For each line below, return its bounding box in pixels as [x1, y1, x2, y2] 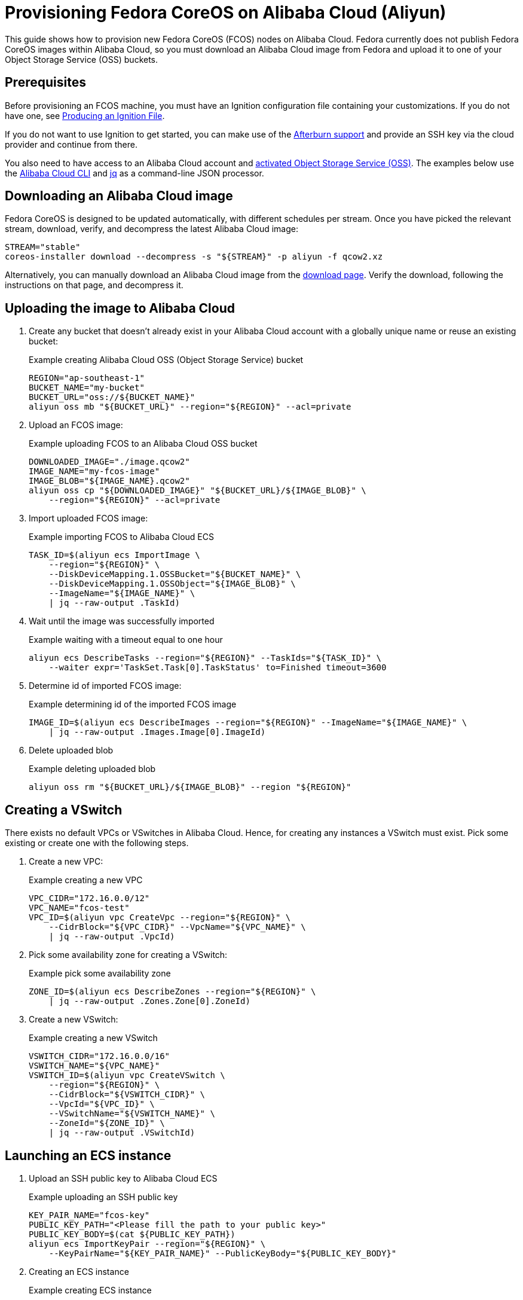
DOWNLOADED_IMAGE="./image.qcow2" [29, 457, 190, 467]
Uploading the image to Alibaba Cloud [5, 300, 235, 316]
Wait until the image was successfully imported [29, 616, 215, 627]
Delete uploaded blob [29, 745, 114, 756]
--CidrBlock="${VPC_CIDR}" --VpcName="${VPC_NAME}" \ [48, 922, 306, 932]
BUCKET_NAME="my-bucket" [29, 383, 145, 393]
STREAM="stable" [5, 242, 81, 252]
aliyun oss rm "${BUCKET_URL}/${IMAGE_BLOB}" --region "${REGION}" [29, 782, 351, 792]
